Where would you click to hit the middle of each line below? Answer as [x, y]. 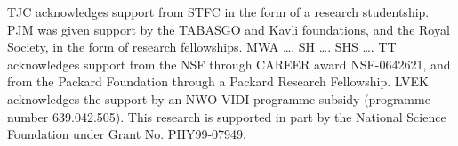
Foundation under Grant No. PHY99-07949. [127, 134]
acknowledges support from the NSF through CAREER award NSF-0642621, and [229, 64]
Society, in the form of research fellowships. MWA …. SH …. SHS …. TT [202, 47]
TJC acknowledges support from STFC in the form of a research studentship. [218, 12]
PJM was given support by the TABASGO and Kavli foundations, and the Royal [229, 29]
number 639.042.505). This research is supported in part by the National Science [227, 116]
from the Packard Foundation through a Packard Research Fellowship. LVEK [218, 81]
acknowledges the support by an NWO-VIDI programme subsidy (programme [219, 98]
